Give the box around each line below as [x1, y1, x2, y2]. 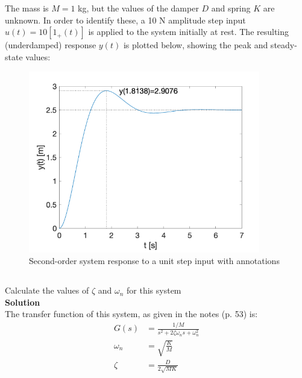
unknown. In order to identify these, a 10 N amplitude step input [5, 13, 246, 26]
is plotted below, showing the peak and [123, 39, 268, 51]
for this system [127, 284, 181, 297]
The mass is [5, 2, 49, 14]
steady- [270, 39, 297, 51]
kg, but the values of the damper [78, 2, 199, 14]
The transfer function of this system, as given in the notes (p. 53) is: [5, 307, 258, 320]
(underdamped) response [5, 39, 96, 51]
